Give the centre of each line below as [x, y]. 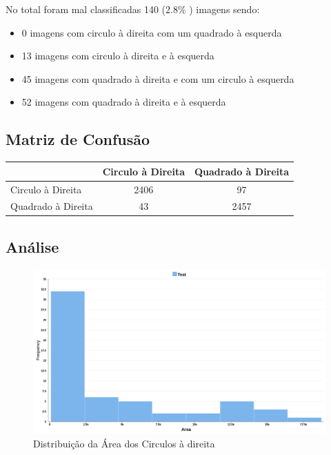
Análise [32, 246]
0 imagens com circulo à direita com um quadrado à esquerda [152, 32]
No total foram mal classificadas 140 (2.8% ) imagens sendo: [133, 9]
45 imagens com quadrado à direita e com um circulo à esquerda [158, 78]
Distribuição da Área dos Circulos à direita [124, 443]
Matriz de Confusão [78, 139]
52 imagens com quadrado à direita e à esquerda [124, 102]
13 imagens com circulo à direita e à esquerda [118, 56]
